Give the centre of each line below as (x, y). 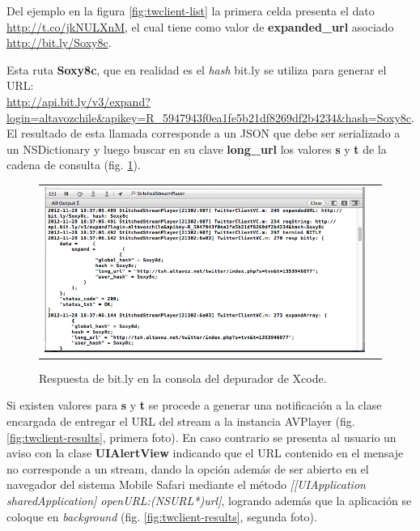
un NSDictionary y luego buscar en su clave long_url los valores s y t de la (197, 149)
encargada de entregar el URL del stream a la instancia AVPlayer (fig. (181, 421)
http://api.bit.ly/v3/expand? (78, 101)
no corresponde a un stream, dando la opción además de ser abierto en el (188, 468)
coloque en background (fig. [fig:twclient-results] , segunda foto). (162, 516)
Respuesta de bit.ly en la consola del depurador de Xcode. (183, 378)
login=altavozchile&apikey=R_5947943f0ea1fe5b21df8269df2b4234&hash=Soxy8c (209, 117)
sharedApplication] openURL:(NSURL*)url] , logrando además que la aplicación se (209, 500)
